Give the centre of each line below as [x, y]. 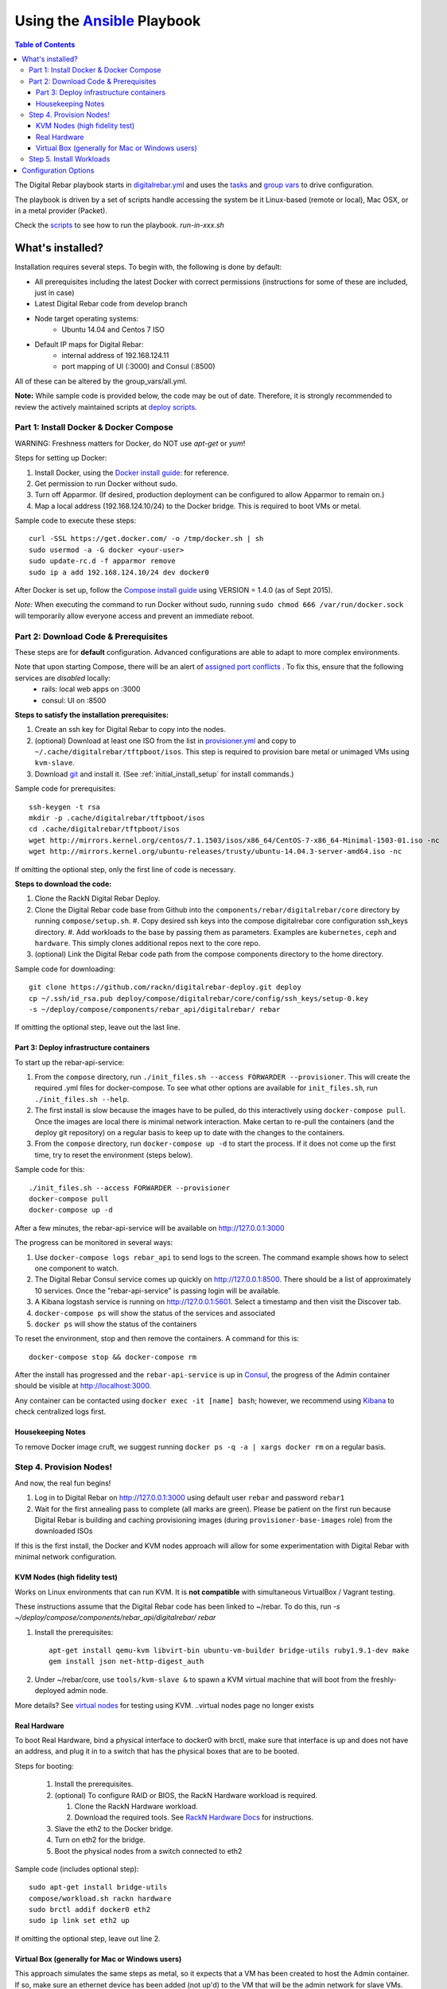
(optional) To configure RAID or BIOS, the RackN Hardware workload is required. [186, 1795]
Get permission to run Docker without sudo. [106, 483]
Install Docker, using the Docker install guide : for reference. [132, 473]
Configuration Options [58, 170]
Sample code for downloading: [65, 969]
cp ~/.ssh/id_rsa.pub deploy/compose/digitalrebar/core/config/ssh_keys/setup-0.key [199, 998]
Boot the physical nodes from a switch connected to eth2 [148, 1851]
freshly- [384, 1680]
